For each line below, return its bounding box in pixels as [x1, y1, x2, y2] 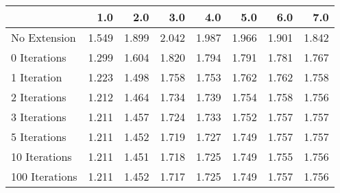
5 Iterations [11, 129, 66, 144]
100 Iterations [11, 168, 77, 184]
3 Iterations [11, 109, 66, 125]
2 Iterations [11, 89, 66, 105]
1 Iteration [11, 69, 62, 85]
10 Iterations [11, 149, 72, 164]
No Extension [11, 29, 76, 45]
